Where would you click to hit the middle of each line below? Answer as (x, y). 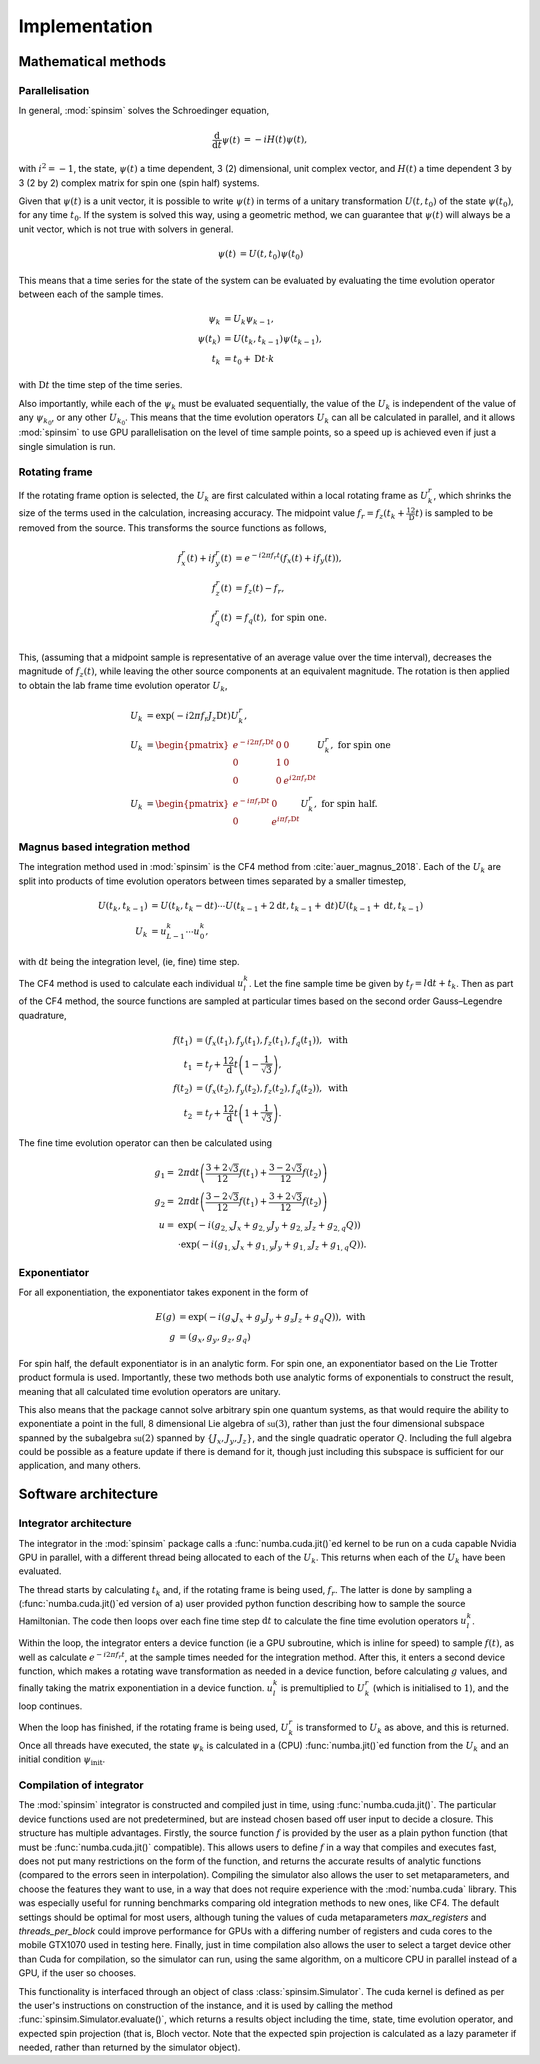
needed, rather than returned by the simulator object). (129, 2047)
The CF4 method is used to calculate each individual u (131, 983)
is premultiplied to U (322, 1688)
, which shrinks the (472, 495)
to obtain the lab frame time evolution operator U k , (123, 686)
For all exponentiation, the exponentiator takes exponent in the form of (163, 1292)
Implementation (86, 26)
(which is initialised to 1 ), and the (440, 1688)
